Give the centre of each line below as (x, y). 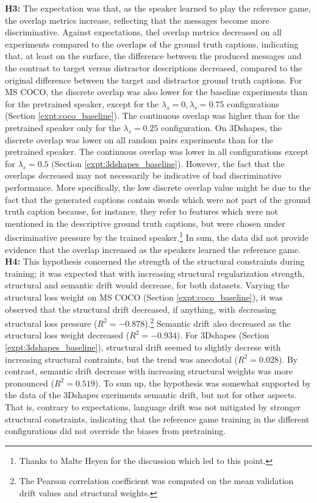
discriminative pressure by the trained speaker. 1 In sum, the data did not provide (157, 236)
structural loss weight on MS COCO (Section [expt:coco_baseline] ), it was (144, 297)
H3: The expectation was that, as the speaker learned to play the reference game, (158, 8)
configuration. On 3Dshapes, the (222, 127)
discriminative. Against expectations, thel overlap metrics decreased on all (143, 32)
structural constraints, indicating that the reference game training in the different (157, 419)
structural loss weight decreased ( (67, 335)
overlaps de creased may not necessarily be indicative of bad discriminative (143, 175)
